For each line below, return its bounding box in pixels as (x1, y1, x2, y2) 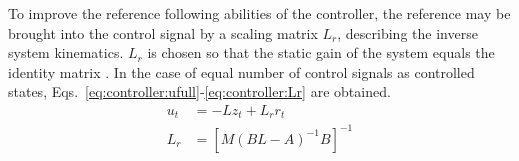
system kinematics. (8, 42, 124, 63)
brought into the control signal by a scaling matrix (8, 22, 318, 43)
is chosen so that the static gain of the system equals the (147, 42, 495, 63)
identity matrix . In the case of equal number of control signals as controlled (8, 61, 475, 82)
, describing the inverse (337, 22, 478, 43)
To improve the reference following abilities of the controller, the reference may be (8, 3, 511, 23)
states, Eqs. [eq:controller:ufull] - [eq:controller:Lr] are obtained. (8, 81, 391, 102)
